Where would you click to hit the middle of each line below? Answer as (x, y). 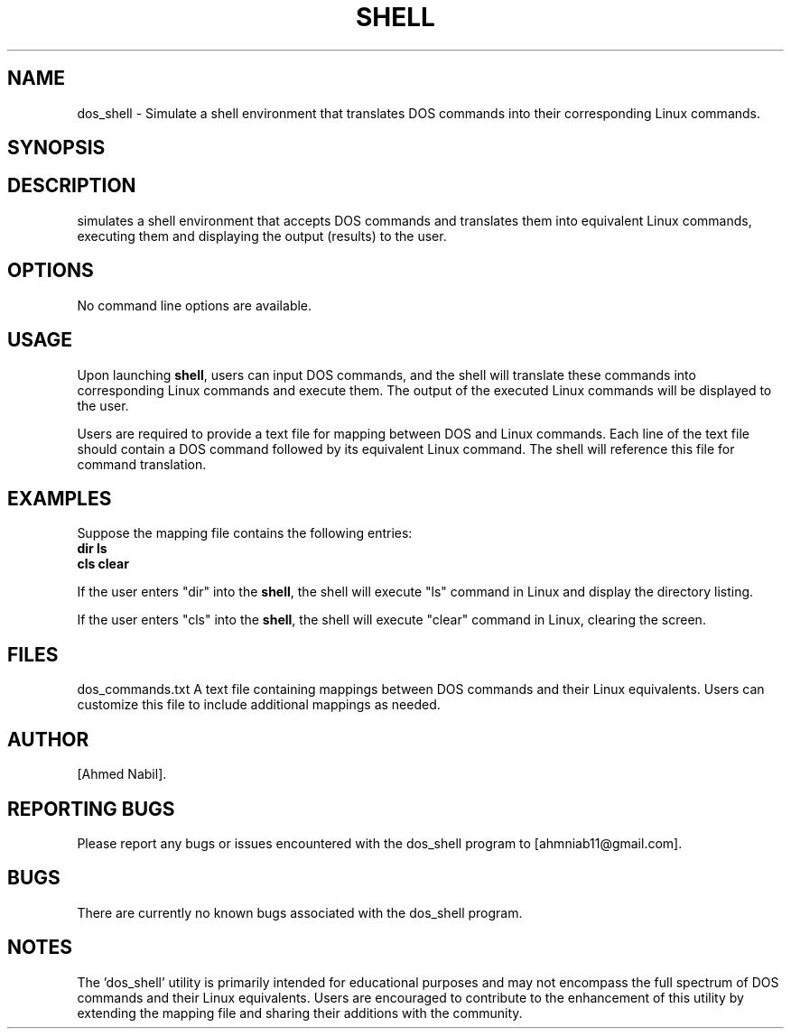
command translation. (142, 464)
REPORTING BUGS (91, 809)
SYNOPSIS (56, 148)
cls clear (103, 564)
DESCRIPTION (72, 186)
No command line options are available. (195, 305)
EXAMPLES (60, 498)
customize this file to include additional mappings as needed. (259, 705)
